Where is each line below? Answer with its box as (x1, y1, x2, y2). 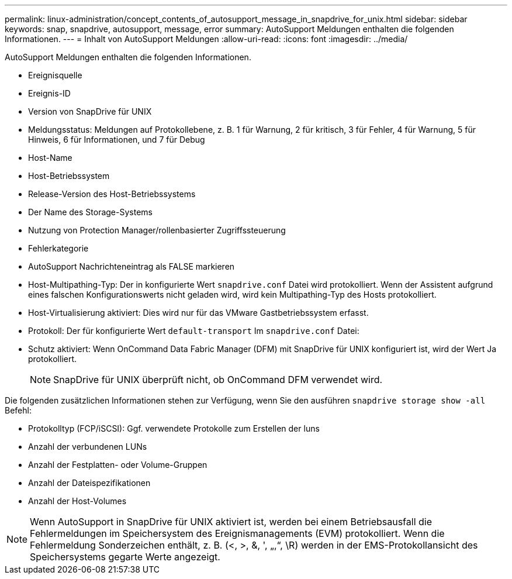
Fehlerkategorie (28, 243, 89, 253)
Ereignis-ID (28, 88, 71, 98)
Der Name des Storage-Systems (28, 207, 153, 217)
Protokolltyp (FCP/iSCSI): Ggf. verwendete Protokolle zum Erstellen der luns (28, 423, 320, 433)
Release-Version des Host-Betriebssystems (28, 189, 196, 199)
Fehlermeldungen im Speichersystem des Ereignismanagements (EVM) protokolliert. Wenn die (30, 528, 445, 539)
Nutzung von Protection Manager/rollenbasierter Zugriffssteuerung (28, 225, 286, 235)
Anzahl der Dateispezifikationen (28, 478, 151, 488)
